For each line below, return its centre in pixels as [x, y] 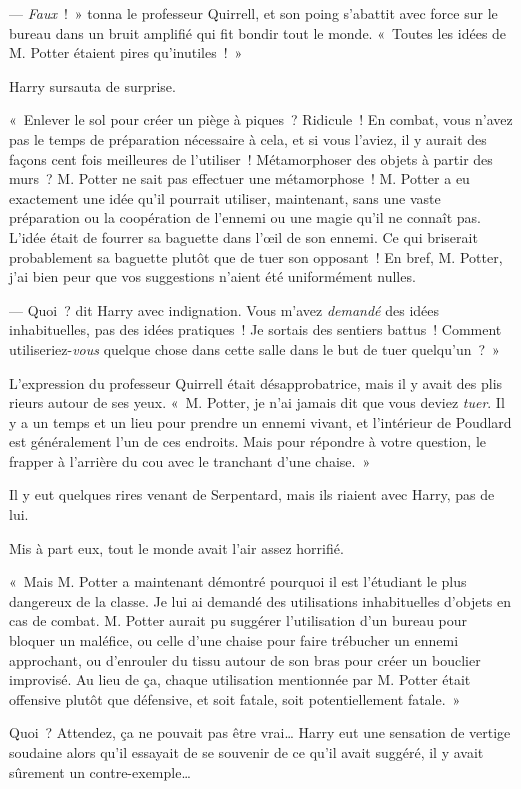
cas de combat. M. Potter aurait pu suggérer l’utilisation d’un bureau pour [238, 620]
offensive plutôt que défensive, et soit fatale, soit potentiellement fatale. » [235, 698]
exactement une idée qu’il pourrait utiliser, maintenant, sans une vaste [225, 197]
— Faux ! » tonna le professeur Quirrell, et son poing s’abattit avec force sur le [253, 13]
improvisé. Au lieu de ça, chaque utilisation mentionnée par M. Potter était [240, 679]
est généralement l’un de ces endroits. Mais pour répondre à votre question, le [247, 441]
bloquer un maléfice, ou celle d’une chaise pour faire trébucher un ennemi [234, 640]
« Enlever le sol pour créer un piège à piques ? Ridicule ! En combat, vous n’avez [261, 119]
